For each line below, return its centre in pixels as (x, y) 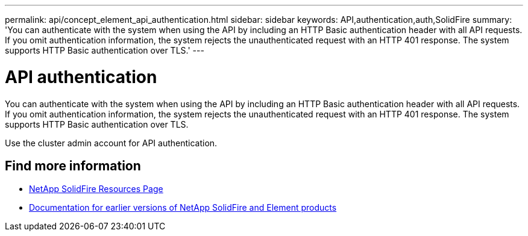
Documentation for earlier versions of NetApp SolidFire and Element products (183, 208)
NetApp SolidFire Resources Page (96, 189)
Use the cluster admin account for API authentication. (111, 143)
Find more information (73, 166)
